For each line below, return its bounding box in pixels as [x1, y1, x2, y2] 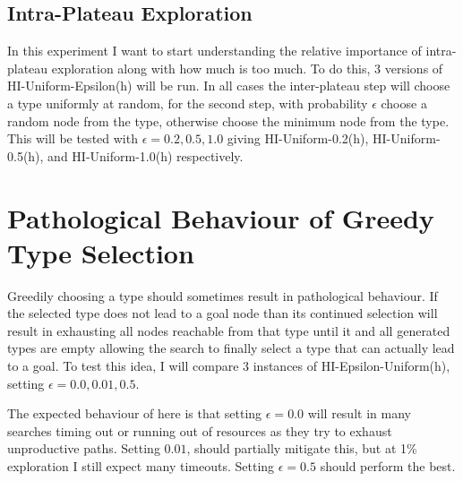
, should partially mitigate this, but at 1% [186, 439, 417, 458]
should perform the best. [320, 457, 456, 476]
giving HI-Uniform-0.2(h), [227, 129, 369, 148]
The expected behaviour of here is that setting [7, 404, 262, 423]
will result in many [307, 404, 411, 423]
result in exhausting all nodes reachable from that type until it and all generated [7, 321, 450, 339]
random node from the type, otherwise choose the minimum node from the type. [7, 111, 450, 130]
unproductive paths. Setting [7, 439, 160, 458]
